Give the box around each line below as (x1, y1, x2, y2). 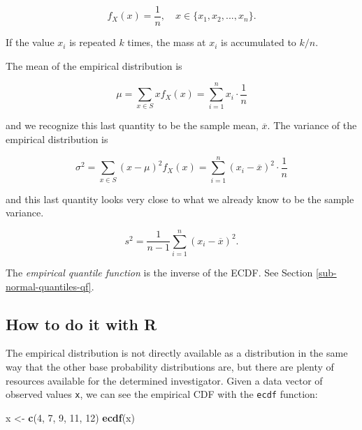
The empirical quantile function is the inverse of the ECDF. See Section (6, 265, 313, 279)
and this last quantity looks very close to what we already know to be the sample (6, 191, 354, 206)
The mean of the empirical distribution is (6, 58, 182, 73)
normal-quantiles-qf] (6, 279, 92, 293)
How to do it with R (6, 313, 157, 334)
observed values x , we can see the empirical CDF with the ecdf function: (6, 387, 318, 401)
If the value (6, 35, 55, 50)
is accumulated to (221, 35, 296, 50)
